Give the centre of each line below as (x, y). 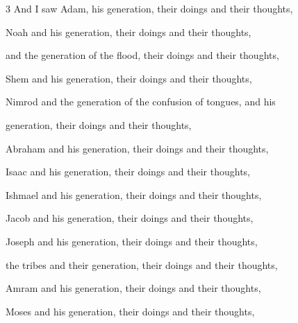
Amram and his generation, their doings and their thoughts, (133, 288)
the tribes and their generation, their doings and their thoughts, (142, 264)
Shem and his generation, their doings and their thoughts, (129, 78)
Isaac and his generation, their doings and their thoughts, (128, 172)
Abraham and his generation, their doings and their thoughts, (137, 148)
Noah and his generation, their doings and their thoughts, (129, 32)
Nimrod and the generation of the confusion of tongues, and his (141, 102)
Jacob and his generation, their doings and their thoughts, (130, 218)
